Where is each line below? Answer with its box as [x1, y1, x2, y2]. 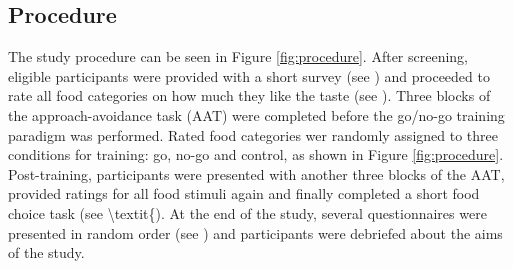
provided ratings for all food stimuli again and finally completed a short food [8, 183, 480, 204]
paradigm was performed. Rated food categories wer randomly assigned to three [8, 124, 498, 145]
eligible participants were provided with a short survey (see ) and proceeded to [8, 65, 490, 86]
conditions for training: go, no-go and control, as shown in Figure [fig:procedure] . [8, 144, 504, 165]
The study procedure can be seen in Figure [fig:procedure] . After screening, [8, 46, 468, 67]
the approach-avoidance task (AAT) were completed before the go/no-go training [8, 104, 505, 125]
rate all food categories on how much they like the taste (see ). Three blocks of [8, 85, 491, 106]
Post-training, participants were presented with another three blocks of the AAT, [8, 163, 505, 184]
